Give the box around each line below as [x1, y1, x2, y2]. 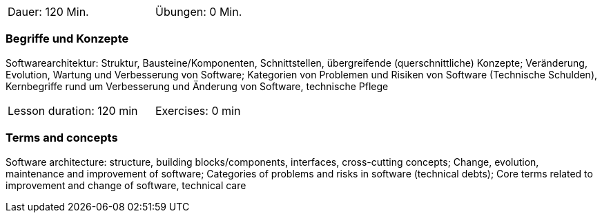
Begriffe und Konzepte [6, 32, 129, 46]
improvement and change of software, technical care [6, 179, 246, 191]
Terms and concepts [6, 131, 118, 145]
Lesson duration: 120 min [8, 103, 138, 118]
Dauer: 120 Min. [8, 5, 89, 19]
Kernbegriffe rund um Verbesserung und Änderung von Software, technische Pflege [6, 80, 389, 92]
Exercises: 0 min [155, 103, 241, 118]
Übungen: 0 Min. [155, 5, 242, 19]
